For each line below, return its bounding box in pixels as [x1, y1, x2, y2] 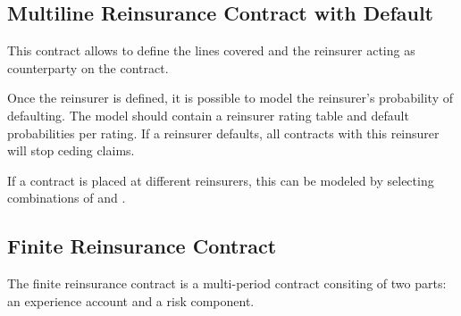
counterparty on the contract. [7, 58, 169, 77]
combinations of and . [7, 188, 126, 207]
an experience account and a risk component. [7, 291, 255, 310]
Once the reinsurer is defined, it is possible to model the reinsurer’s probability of [7, 88, 453, 107]
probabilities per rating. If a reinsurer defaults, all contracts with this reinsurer [7, 123, 440, 142]
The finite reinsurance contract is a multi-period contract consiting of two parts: [7, 274, 447, 293]
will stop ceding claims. [7, 141, 135, 160]
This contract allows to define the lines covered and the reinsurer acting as [7, 41, 415, 60]
